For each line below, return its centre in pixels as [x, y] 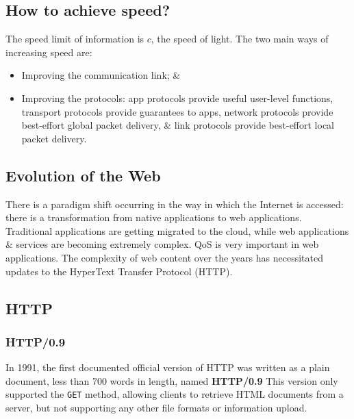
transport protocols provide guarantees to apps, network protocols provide [177, 111]
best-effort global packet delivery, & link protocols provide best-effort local [178, 125]
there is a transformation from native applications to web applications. [154, 217]
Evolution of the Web [83, 175]
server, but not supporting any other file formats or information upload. [156, 407]
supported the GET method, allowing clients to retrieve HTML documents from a [175, 394]
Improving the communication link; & [101, 75]
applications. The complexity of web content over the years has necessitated [164, 257]
